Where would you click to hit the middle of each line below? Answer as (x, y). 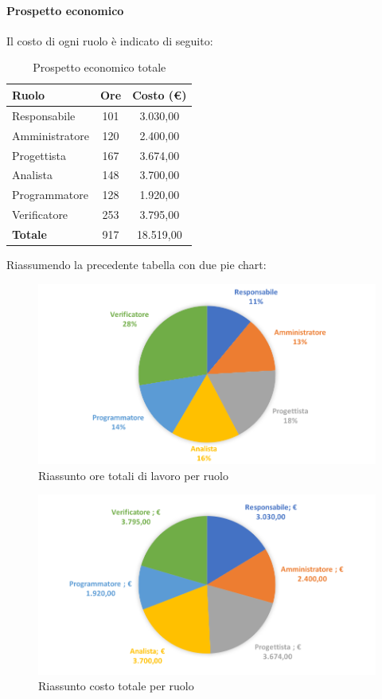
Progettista (39, 155)
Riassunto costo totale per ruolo (116, 686)
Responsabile (44, 115)
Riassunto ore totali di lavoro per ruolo (133, 475)
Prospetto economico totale (99, 67)
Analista (33, 175)
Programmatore (50, 195)
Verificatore (40, 215)
